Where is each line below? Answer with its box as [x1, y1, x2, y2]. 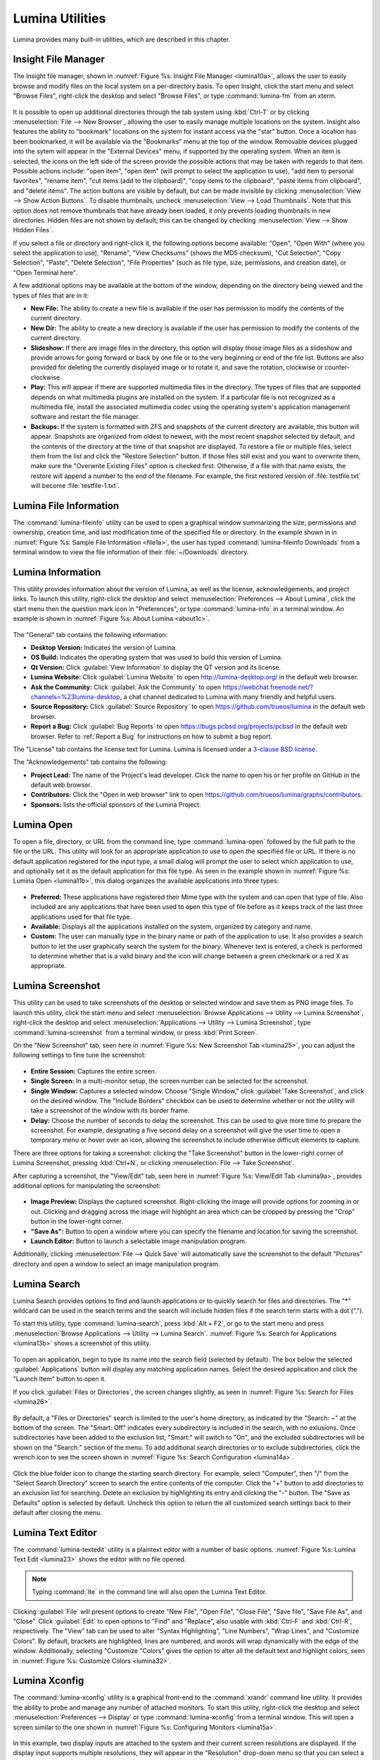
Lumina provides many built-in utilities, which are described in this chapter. [13, 35, 231, 44]
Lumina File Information [13, 500, 120, 512]
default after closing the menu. [13, 1509, 102, 1517]
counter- [324, 363, 350, 372]
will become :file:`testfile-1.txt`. [30, 482, 120, 490]
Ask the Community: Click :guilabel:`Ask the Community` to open [30, 683, 222, 691]
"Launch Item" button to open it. [13, 1375, 106, 1383]
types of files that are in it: [13, 291, 89, 299]
